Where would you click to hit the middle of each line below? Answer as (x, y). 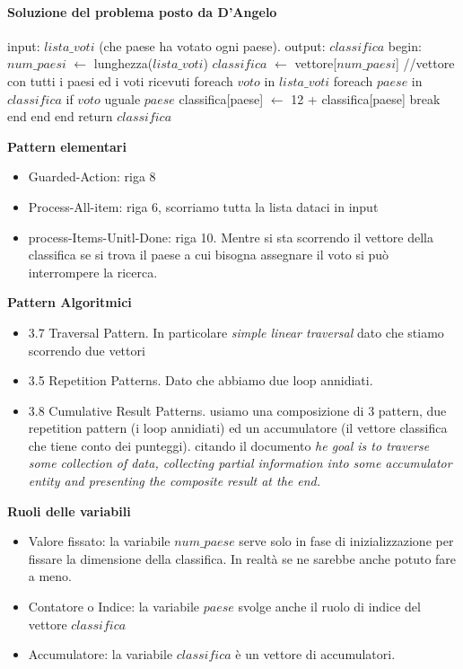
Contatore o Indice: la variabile (114, 607)
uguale (122, 98)
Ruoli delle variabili (69, 511)
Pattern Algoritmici (70, 302)
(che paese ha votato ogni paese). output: (212, 45)
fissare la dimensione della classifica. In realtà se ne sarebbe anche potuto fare (242, 558)
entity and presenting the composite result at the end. (175, 481)
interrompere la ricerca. (93, 272)
